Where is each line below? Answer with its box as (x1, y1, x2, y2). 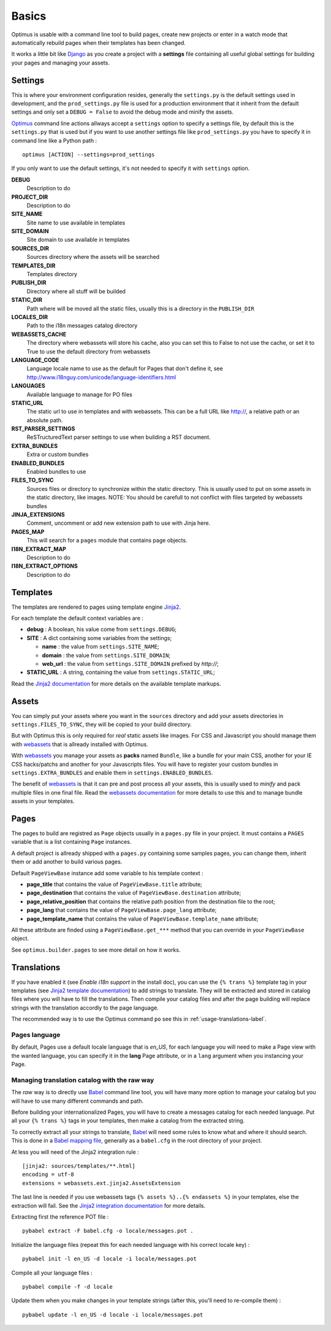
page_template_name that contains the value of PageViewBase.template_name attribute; (26, 915, 259, 922)
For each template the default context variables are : (11, 614, 144, 622)
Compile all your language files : (11, 1269, 93, 1276)
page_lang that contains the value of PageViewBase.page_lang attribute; (26, 906, 217, 914)
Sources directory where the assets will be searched (26, 253, 159, 261)
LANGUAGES (11, 382, 45, 390)
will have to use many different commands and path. (11, 1097, 144, 1105)
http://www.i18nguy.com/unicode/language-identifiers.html (26, 373, 177, 380)
